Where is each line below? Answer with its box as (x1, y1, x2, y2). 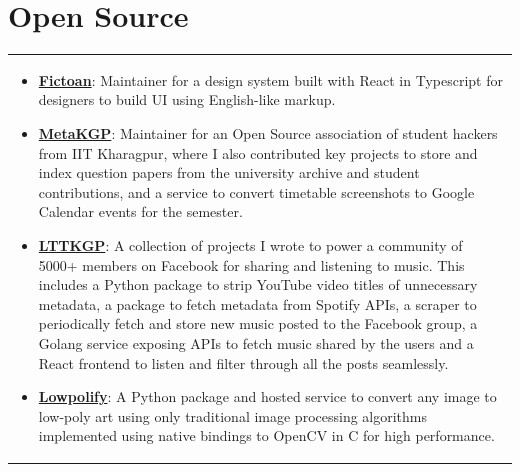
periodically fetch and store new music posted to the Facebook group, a (38, 313, 478, 334)
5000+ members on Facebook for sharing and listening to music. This (38, 254, 465, 275)
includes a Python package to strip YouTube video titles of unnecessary (38, 274, 478, 295)
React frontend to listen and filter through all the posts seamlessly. (38, 352, 449, 373)
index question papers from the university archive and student (38, 162, 420, 183)
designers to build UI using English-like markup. (38, 89, 336, 110)
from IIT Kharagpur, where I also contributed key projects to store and (38, 142, 478, 163)
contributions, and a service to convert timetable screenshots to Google (38, 181, 475, 202)
